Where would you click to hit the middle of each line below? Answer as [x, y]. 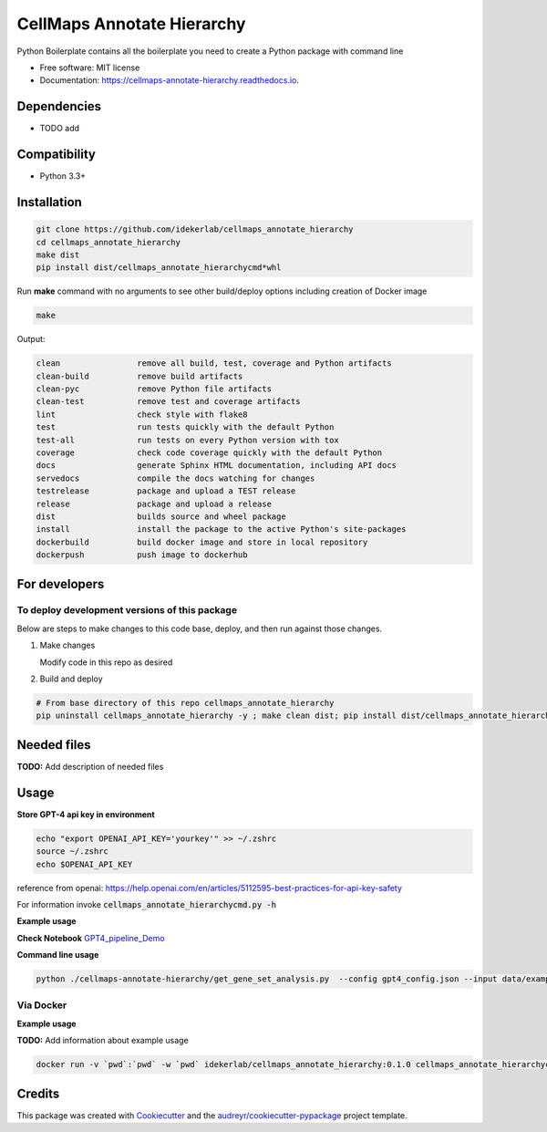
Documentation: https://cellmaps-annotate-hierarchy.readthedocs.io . [170, 80]
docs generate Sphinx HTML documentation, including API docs [216, 466]
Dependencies [59, 106]
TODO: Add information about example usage [103, 1041]
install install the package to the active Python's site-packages [221, 530]
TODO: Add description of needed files [90, 766]
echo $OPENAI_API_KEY [84, 864]
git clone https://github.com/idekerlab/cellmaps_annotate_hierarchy [195, 229]
